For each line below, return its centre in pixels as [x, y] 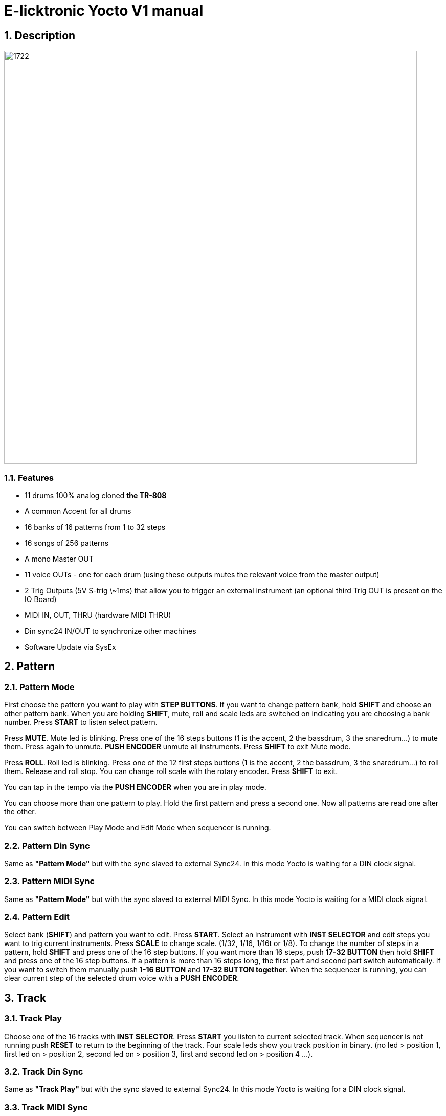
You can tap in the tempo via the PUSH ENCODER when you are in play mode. [135, 787]
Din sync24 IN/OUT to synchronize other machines [110, 631]
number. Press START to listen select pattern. [81, 722]
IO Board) [41, 599]
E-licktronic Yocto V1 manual [104, 11]
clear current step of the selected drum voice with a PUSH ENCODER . [122, 978]
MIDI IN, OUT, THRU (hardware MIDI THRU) [98, 615]
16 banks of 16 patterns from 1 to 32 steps [95, 527]
